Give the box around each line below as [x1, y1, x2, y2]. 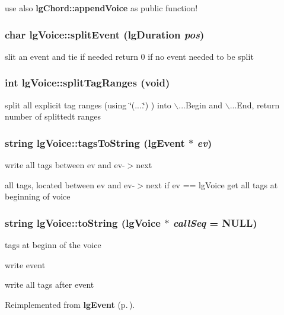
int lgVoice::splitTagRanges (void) [5, 75, 170, 90]
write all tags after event [5, 278, 94, 291]
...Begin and [178, 98, 223, 111]
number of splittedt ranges [5, 110, 101, 123]
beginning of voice [5, 190, 71, 202]
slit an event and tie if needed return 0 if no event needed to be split [5, 50, 254, 62]
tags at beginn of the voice [5, 239, 101, 251]
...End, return [229, 98, 280, 111]
